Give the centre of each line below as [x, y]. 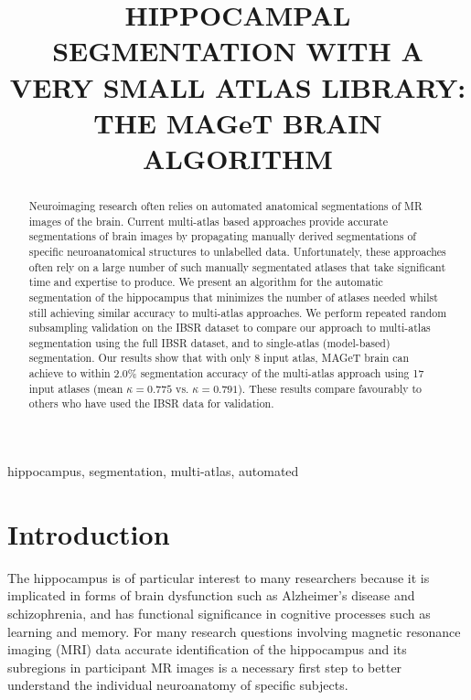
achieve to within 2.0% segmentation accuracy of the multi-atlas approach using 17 [226, 373]
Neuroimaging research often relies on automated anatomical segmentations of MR [225, 205]
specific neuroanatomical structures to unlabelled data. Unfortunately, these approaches [237, 251]
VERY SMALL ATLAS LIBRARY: [238, 86]
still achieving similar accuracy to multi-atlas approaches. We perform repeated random [238, 312]
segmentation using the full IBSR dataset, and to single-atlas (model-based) [209, 342]
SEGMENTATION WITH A [238, 51]
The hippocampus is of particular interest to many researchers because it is [219, 577]
